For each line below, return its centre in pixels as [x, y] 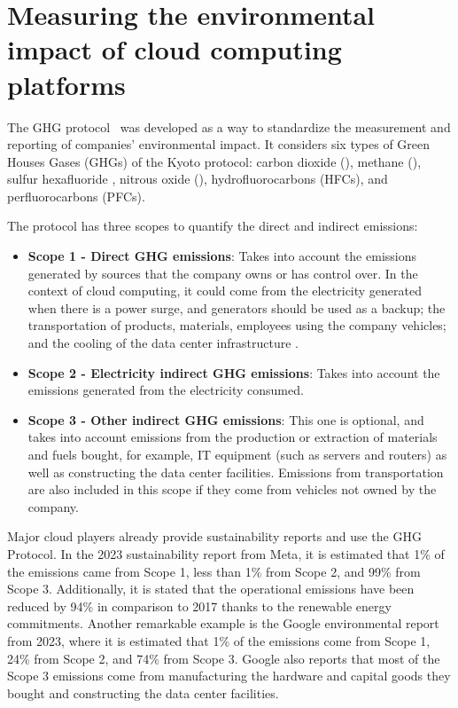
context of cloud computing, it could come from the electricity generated [225, 291]
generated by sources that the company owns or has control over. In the [223, 273]
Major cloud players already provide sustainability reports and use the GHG [214, 536]
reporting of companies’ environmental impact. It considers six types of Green [219, 144]
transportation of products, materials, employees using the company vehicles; [237, 325]
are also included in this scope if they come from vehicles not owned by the [232, 489]
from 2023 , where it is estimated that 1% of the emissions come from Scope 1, [219, 640]
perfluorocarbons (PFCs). [76, 196]
